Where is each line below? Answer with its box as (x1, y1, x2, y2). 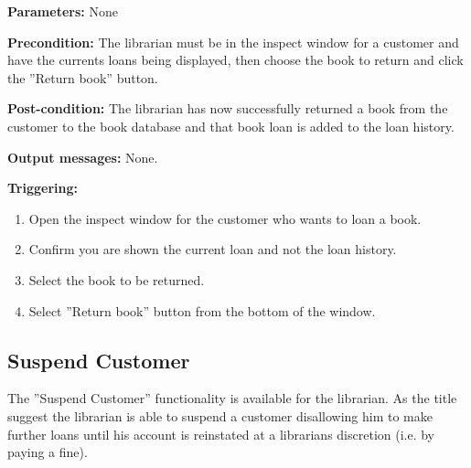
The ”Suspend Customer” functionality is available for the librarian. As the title (7, 388, 457, 408)
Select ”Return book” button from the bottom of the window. (28, 301, 376, 320)
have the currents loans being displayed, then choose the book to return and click (7, 50, 464, 69)
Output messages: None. (7, 147, 158, 166)
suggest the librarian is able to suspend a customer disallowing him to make (7, 406, 433, 425)
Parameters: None (7, 2, 118, 20)
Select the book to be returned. (28, 270, 205, 289)
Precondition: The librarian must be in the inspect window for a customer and (7, 32, 459, 51)
